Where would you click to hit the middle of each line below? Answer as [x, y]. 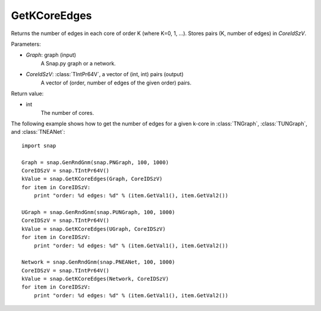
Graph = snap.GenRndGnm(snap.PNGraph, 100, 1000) [95, 162]
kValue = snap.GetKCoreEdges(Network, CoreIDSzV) [95, 279]
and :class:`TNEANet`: [38, 132]
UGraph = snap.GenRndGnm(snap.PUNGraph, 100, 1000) [98, 212]
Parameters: [26, 44]
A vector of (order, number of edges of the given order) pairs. [116, 83]
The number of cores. [67, 112]
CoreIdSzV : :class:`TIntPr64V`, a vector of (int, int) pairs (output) [105, 74]
